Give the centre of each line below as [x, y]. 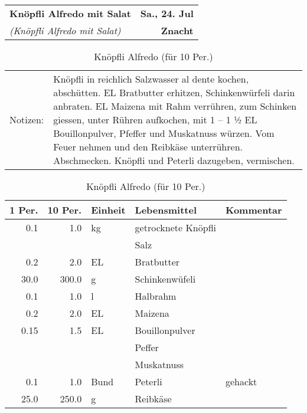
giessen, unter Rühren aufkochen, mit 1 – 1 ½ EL [155, 119]
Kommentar [254, 210]
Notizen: [27, 119]
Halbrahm [156, 296]
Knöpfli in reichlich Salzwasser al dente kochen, [151, 79]
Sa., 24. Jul [167, 13]
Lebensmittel [166, 210]
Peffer [147, 347]
